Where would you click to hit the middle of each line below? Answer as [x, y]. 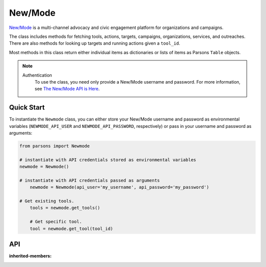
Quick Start [27, 107]
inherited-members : [30, 256]
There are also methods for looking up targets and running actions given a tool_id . [95, 43]
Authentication [37, 75]
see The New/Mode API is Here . [67, 89]
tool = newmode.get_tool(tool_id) [71, 228]
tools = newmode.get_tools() [65, 208]
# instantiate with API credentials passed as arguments [90, 180]
